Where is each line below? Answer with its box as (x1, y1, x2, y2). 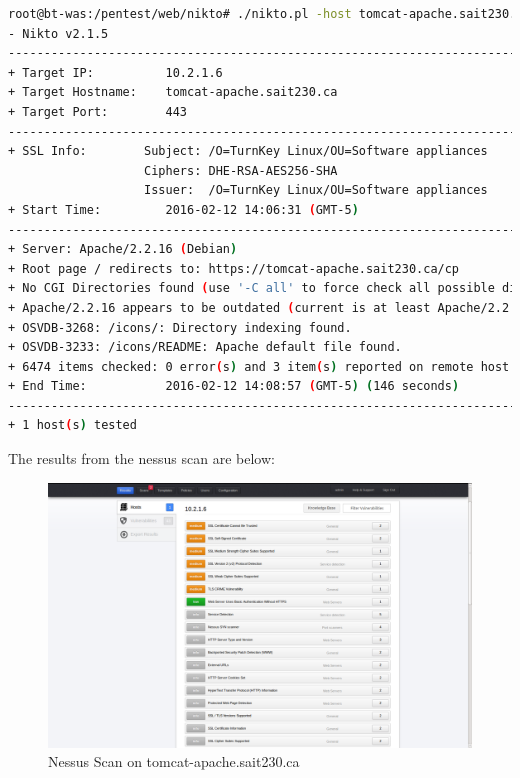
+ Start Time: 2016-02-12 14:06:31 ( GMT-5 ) (8, 202, 359, 217)
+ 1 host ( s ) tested (8, 418, 137, 433)
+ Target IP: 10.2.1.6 (8, 65, 223, 80)
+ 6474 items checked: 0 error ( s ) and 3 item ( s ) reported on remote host (8, 359, 510, 374)
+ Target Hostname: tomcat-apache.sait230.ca (8, 85, 338, 100)
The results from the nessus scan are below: (8, 448, 275, 469)
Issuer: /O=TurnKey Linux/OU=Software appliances (144, 183, 488, 198)
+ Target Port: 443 (8, 104, 187, 119)
